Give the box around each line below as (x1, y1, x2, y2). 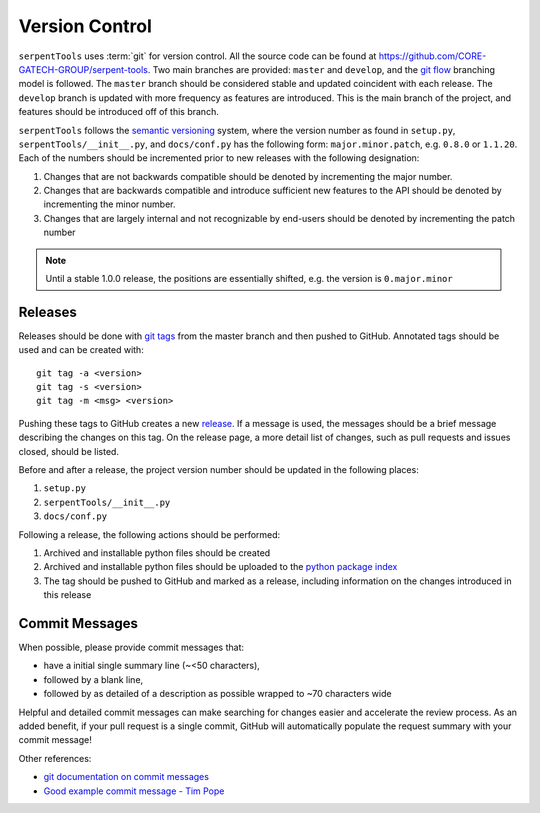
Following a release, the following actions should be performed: (18, 528, 281, 540)
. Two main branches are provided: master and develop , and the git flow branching (147, 63, 495, 75)
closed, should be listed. (18, 445, 120, 457)
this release (43, 589, 92, 601)
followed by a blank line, (43, 673, 144, 685)
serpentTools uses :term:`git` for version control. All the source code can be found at (18, 50, 377, 62)
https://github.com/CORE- (378, 50, 487, 62)
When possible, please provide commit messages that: (18, 641, 245, 654)
